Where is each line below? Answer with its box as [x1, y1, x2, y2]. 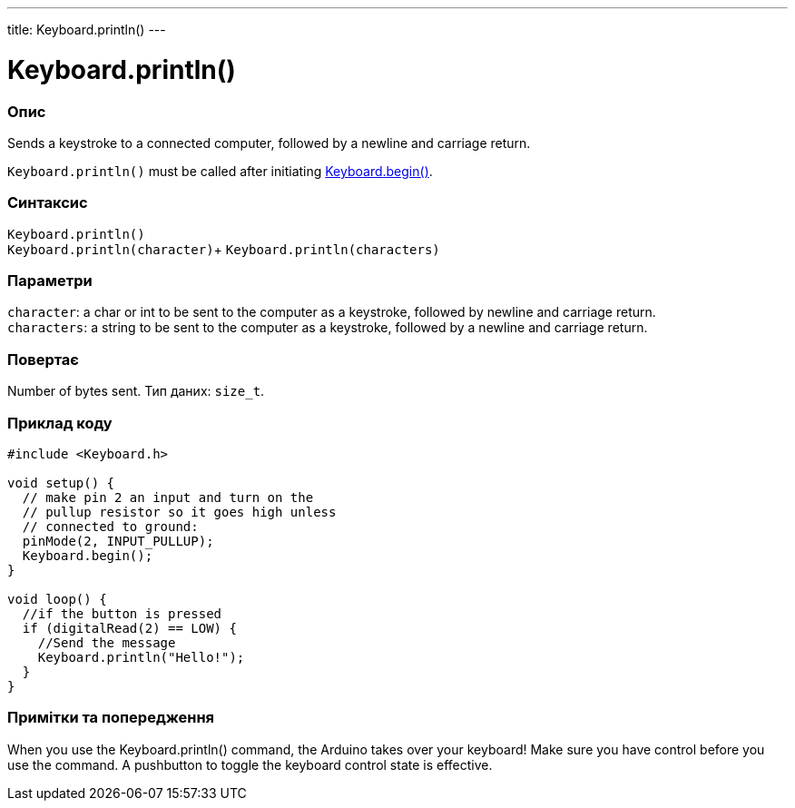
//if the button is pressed [22, 606, 222, 621]
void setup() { [7, 475, 115, 490]
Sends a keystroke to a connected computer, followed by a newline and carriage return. [7, 134, 531, 151]
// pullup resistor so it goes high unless [22, 504, 337, 519]
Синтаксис [7, 193, 88, 212]
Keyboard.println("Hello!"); [37, 649, 245, 665]
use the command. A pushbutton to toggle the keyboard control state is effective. [7, 756, 493, 773]
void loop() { [7, 591, 107, 606]
